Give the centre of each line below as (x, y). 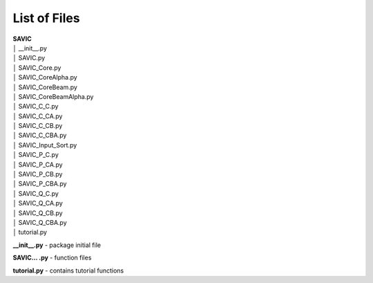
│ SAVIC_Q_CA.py (38, 203)
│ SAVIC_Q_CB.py (38, 213)
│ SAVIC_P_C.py (36, 155)
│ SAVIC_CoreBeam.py (45, 87)
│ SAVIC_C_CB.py (38, 126)
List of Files (46, 18)
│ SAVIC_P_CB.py (38, 174)
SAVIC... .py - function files (52, 258)
